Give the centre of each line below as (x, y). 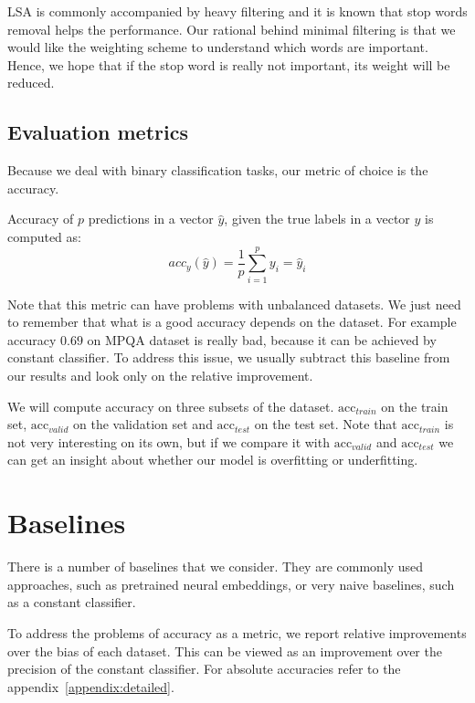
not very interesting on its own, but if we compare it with (169, 441)
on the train (415, 406)
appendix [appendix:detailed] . (91, 686)
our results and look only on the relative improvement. (160, 376)
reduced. (31, 83)
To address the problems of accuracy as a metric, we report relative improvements (237, 632)
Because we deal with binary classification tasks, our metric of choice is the (218, 170)
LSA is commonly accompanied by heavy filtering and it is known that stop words (237, 11)
